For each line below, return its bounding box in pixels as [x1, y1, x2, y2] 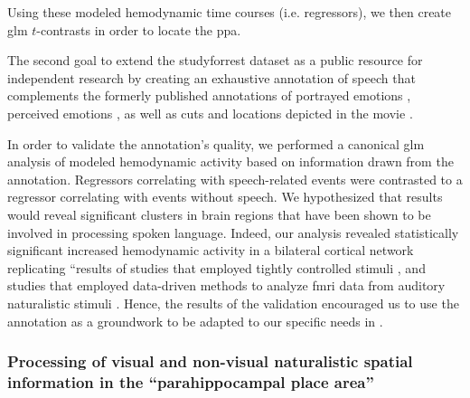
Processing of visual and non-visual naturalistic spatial [7, 350, 413, 373]
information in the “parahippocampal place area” [7, 370, 374, 393]
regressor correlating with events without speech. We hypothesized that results [7, 187, 443, 206]
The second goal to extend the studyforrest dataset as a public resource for [7, 51, 423, 70]
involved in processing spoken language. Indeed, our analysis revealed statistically [7, 223, 459, 242]
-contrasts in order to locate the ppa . [36, 20, 241, 39]
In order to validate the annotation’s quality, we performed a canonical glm [7, 134, 425, 153]
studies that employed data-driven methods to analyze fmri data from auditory [7, 276, 446, 295]
